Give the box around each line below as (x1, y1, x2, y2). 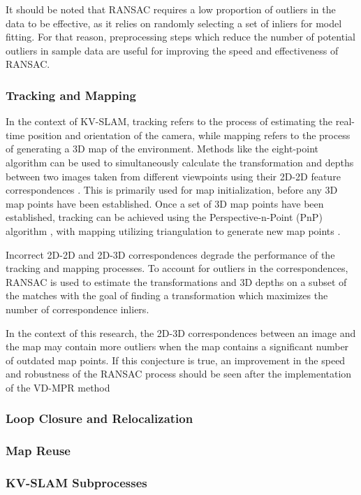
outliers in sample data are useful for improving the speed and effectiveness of (6, 43, 339, 57)
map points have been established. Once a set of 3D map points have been (6, 196, 324, 210)
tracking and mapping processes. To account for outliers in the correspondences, (6, 261, 348, 275)
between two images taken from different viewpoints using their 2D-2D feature (6, 168, 341, 183)
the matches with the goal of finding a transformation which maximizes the (6, 288, 328, 303)
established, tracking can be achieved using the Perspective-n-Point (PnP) (6, 210, 323, 224)
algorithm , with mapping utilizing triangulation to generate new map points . (6, 223, 341, 238)
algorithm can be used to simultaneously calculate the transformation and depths (6, 155, 354, 169)
